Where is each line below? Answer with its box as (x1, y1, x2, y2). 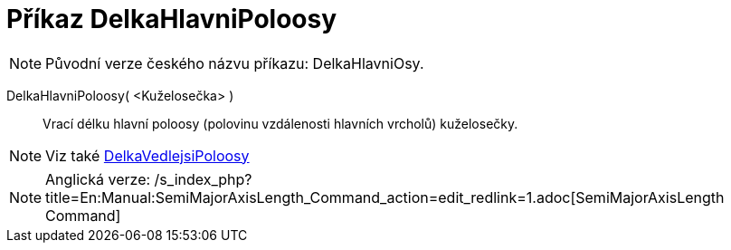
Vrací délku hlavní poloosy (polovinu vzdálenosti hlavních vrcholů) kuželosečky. (43, 115, 518, 131)
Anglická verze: (45, 169, 151, 188)
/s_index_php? (154, 169, 252, 188)
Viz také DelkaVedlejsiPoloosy (45, 146, 250, 165)
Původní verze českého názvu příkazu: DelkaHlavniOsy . (45, 53, 424, 72)
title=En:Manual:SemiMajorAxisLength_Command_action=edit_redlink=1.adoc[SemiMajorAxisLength (45, 187, 725, 207)
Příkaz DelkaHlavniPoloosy (6, 4, 337, 34)
